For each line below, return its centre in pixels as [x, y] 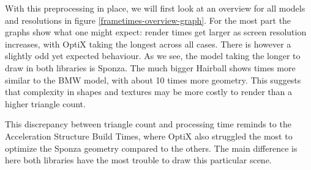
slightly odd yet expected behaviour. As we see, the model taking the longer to [153, 56]
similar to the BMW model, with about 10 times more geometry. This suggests [153, 80]
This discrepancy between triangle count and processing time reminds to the [148, 124]
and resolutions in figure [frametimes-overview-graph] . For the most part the [148, 20]
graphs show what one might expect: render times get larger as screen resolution [156, 32]
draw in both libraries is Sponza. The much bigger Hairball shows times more [150, 67]
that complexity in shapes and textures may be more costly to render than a [149, 92]
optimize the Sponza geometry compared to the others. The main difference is [151, 148]
